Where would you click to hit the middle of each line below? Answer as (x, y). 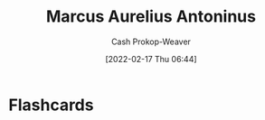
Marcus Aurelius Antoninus (151, 17)
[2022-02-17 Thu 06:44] (151, 59)
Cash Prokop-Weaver (151, 42)
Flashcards (51, 105)
